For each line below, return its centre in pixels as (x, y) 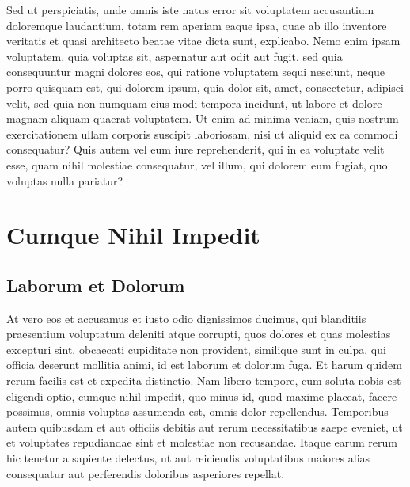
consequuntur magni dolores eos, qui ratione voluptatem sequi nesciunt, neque (196, 72)
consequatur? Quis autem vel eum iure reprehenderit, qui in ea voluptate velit (196, 149)
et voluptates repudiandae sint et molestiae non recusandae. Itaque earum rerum (202, 442)
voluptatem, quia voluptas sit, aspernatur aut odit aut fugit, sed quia (175, 56)
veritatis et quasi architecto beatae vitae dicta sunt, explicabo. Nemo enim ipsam (203, 41)
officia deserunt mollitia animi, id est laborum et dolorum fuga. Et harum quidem (204, 365)
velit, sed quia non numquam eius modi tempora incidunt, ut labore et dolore (194, 103)
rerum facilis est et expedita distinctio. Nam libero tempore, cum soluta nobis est (204, 380)
